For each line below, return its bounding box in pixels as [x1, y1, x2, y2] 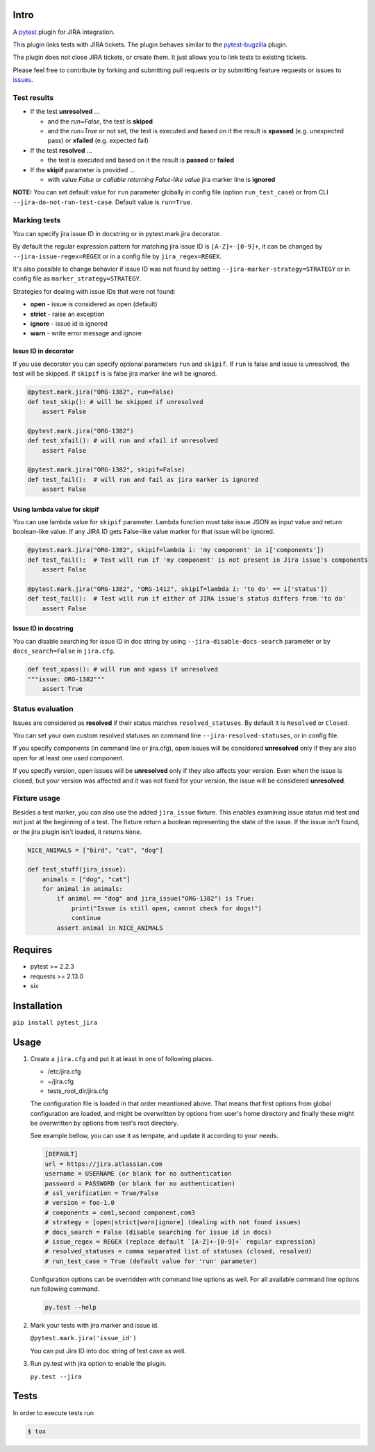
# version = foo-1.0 [44, 1199, 115, 1207]
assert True [42, 685, 83, 692]
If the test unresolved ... [30, 108, 100, 116]
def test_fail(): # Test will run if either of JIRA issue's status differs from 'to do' [27, 594, 347, 603]
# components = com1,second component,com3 [44, 1208, 196, 1217]
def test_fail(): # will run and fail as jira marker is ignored [27, 476, 258, 483]
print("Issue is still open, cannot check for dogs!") [71, 904, 262, 912]
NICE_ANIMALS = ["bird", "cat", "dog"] [27, 846, 163, 854]
